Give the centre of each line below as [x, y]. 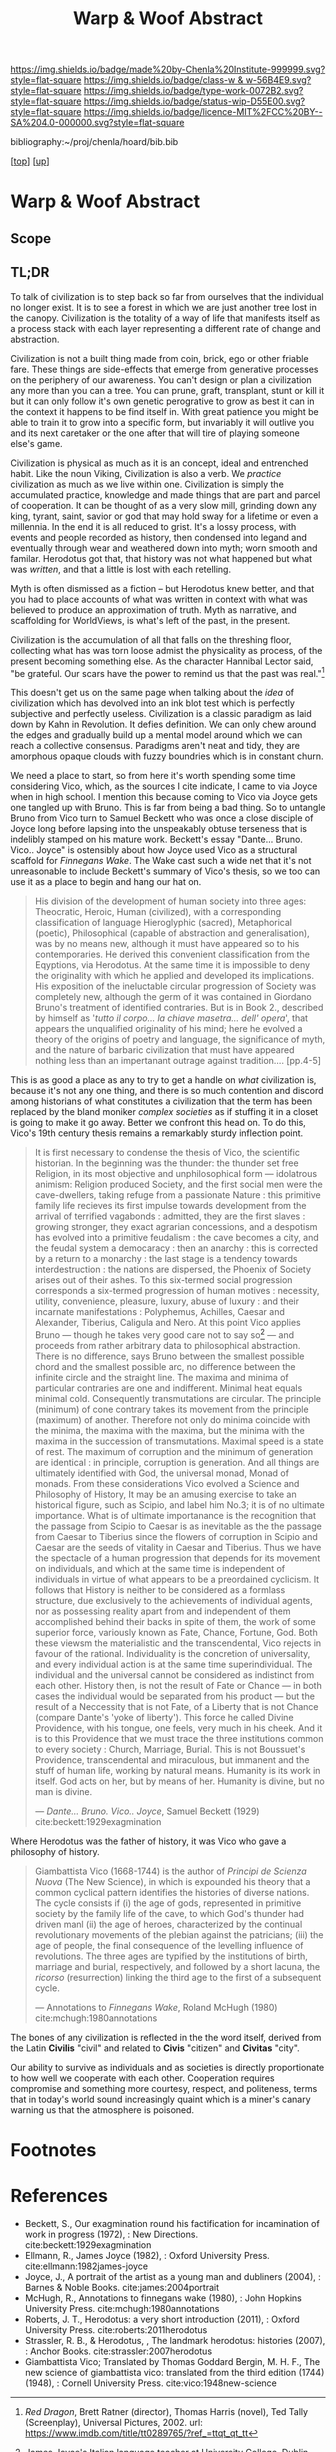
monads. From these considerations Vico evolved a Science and [167, 1483]
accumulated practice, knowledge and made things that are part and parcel [165, 494]
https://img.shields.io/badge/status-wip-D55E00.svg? [194, 101]
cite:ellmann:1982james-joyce [86, 2266]
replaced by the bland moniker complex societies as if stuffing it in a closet [164, 1112]
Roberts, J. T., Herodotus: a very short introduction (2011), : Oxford [162, 2319]
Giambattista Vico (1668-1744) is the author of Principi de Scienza [170, 1871]
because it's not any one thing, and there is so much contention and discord [167, 1091]
